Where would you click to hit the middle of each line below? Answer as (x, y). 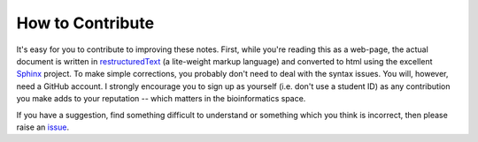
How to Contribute (85, 23)
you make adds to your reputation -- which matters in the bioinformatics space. (161, 99)
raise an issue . (43, 127)
